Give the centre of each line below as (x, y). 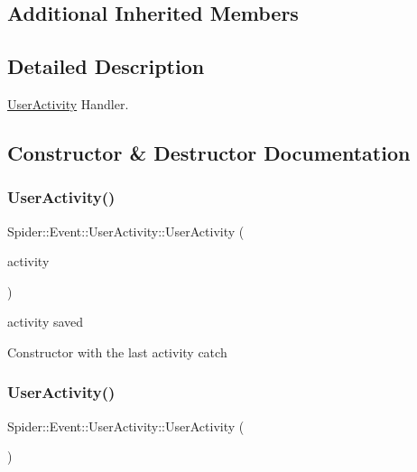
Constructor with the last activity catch (117, 352)
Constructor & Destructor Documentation (209, 152)
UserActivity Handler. (68, 103)
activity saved (46, 322)
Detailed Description (106, 66)
